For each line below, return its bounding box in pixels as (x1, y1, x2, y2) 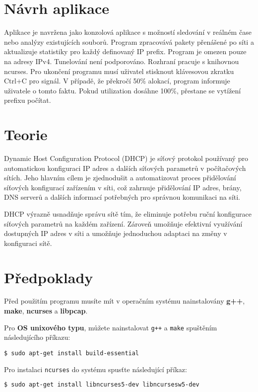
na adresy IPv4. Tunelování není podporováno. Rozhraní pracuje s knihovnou (4, 56, 239, 66)
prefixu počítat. (4, 95, 51, 105)
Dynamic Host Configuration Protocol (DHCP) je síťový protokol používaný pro (4, 153, 248, 163)
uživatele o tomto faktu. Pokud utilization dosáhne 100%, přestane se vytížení (4, 85, 241, 95)
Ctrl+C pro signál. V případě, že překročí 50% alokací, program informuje (4, 76, 230, 86)
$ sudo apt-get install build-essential (4, 349, 139, 357)
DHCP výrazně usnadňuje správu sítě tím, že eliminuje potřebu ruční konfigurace (4, 208, 252, 219)
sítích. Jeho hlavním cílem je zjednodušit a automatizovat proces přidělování (4, 172, 236, 183)
